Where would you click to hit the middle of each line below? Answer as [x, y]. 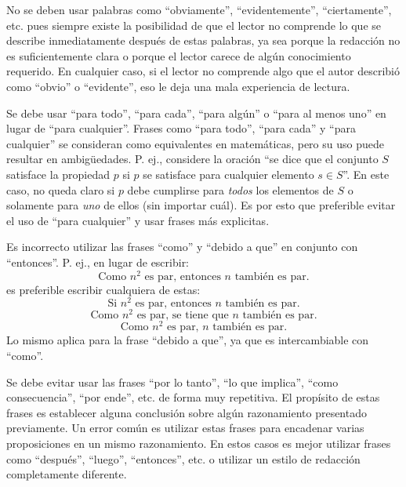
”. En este [366, 174]
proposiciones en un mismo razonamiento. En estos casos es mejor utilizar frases [199, 443]
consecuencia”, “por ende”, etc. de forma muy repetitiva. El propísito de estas [193, 397]
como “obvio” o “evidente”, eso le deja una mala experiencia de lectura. [178, 86]
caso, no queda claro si [61, 189]
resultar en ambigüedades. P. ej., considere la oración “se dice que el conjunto [192, 159]
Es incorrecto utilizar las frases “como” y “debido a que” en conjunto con [182, 247]
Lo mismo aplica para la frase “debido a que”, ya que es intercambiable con [188, 340]
